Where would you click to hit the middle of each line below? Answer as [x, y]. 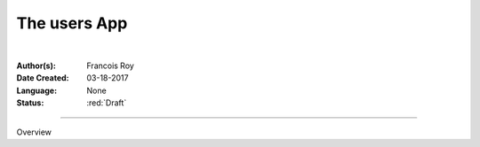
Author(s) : [36, 66]
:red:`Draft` [107, 103]
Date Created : [43, 78]
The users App [72, 23]
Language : [37, 90]
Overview [34, 132]
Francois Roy [111, 66]
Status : [30, 103]
